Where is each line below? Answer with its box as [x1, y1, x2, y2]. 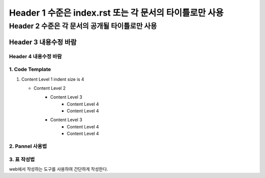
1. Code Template [9, 66, 52, 73]
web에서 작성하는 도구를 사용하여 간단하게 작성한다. [9, 166, 108, 172]
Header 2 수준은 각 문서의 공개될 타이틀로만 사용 [9, 22, 157, 30]
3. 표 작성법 [9, 156, 35, 163]
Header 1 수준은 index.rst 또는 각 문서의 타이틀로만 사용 [9, 7, 224, 18]
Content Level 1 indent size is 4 [21, 76, 84, 82]
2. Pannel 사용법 [9, 143, 47, 150]
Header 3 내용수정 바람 [9, 38, 77, 46]
